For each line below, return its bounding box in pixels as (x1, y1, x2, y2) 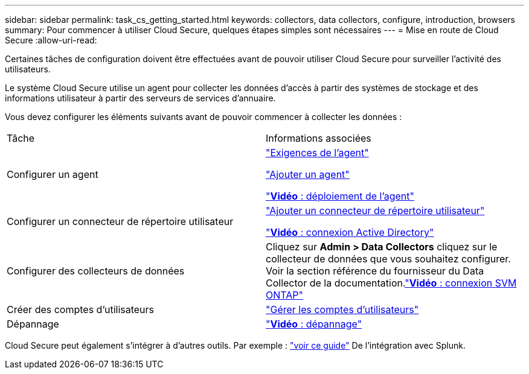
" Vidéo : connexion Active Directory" (266, 226, 434, 238)
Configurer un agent (7, 168, 98, 180)
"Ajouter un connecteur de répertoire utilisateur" (266, 204, 485, 217)
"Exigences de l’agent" (266, 147, 369, 159)
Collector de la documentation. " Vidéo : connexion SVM (266, 277, 517, 289)
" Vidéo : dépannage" (266, 318, 362, 330)
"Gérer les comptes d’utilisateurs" (266, 303, 419, 315)
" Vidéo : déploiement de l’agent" (266, 190, 414, 202)
